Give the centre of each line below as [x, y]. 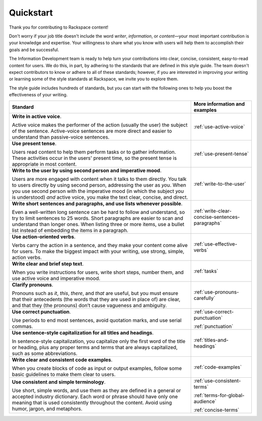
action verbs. [27, 258]
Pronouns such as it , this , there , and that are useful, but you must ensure [95, 293]
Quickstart [31, 13]
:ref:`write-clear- [213, 211]
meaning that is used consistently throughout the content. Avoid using [92, 403]
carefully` [204, 298]
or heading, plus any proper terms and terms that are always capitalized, [95, 348]
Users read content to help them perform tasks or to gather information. [94, 152]
